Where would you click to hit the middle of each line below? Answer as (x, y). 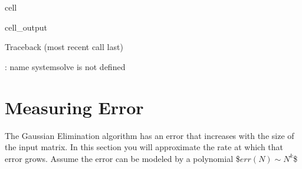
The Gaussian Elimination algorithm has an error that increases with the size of (150, 135)
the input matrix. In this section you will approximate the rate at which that (144, 147)
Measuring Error (74, 107)
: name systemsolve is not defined (65, 66)
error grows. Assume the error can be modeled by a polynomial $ (122, 158)
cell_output (26, 27)
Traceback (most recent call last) (64, 47)
